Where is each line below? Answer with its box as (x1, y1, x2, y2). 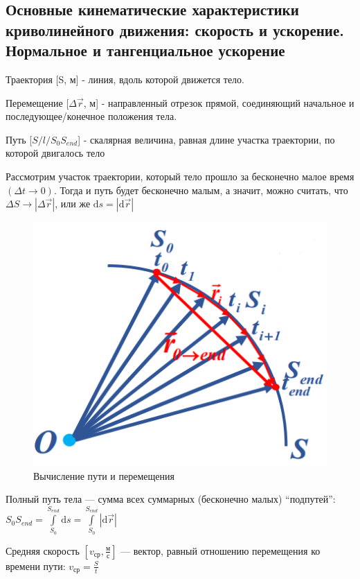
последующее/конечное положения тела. (6, 109, 177, 123)
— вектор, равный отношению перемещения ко (120, 543, 321, 558)
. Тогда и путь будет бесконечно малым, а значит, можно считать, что (53, 182, 348, 197)
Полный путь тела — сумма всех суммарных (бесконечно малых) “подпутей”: (6, 492, 336, 506)
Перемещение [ (6, 95, 69, 110)
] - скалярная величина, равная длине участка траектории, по (78, 132, 335, 146)
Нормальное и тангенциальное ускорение (6, 40, 285, 61)
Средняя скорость (6, 543, 80, 558)
